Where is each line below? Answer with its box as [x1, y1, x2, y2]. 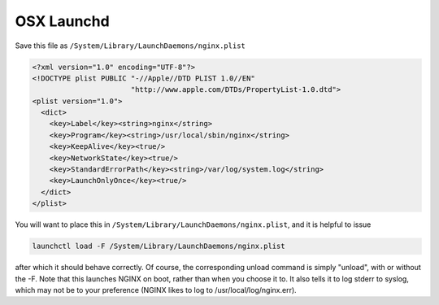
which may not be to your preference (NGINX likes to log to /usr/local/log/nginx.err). [15, 285, 297, 294]
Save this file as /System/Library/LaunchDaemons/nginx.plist [15, 41, 246, 50]
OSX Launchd [15, 12, 110, 30]
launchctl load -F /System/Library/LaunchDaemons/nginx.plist [32, 242, 285, 251]
